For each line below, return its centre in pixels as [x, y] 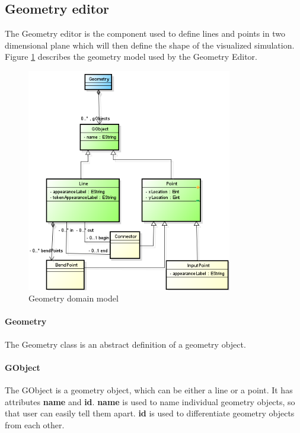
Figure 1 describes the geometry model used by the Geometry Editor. [131, 57]
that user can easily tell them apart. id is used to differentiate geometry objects [150, 413]
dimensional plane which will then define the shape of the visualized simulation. [150, 45]
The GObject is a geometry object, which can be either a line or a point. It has [149, 390]
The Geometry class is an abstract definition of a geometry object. [125, 344]
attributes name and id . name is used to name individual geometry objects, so [150, 401]
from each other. [35, 424]
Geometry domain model [74, 298]
